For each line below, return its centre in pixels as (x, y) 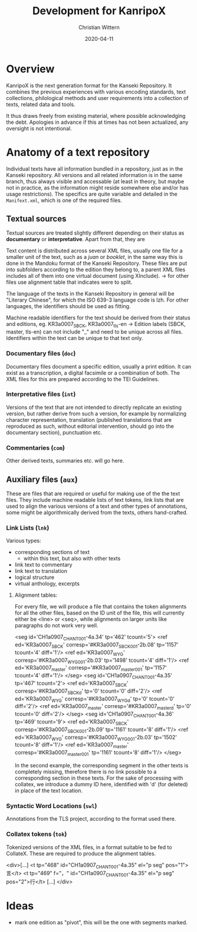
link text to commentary (43, 565)
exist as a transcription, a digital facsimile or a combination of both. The (93, 373)
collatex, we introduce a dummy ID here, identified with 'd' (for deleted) (101, 784)
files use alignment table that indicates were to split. (69, 282)
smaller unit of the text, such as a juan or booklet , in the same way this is (94, 257)
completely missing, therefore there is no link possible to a (86, 771)
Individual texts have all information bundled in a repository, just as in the (95, 169)
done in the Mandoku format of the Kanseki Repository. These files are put (97, 263)
